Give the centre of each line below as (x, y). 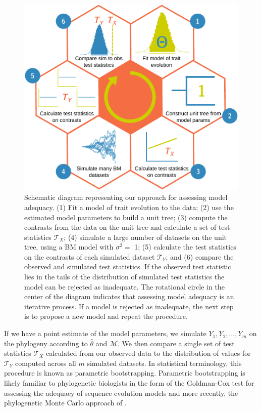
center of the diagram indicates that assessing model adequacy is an (129, 296)
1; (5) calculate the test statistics (185, 247)
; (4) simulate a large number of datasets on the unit (145, 237)
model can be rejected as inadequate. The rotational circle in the (124, 286)
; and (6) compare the (200, 256)
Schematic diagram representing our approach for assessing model (126, 197)
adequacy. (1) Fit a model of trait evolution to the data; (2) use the (129, 207)
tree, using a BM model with (69, 247)
